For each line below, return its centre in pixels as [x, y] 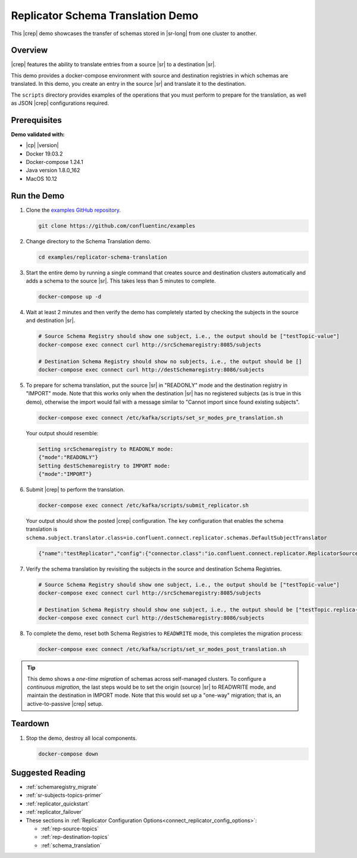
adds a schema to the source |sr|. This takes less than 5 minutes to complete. [121, 281]
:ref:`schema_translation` [71, 845]
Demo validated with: [38, 134]
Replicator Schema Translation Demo [105, 16]
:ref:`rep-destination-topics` [75, 837]
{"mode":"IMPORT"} [65, 474]
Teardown [30, 724]
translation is [42, 529]
